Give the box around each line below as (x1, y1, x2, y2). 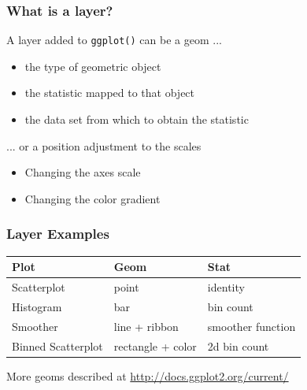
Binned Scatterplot (12, 337, 103, 354)
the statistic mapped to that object (24, 84, 195, 101)
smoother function (207, 318, 296, 334)
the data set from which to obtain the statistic (24, 111, 249, 128)
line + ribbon (113, 318, 179, 334)
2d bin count (207, 337, 269, 354)
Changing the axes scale (24, 164, 141, 180)
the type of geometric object (24, 58, 161, 74)
